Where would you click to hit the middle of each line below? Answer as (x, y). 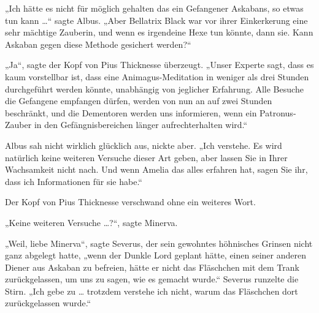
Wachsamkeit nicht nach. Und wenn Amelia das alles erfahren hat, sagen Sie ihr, (156, 169)
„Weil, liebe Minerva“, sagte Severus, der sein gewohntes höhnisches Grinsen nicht (159, 243)
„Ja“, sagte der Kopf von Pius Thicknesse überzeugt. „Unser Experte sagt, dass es (159, 65)
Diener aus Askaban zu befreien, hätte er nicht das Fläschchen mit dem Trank (152, 267)
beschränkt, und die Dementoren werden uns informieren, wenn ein (131, 112)
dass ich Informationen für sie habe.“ (74, 181)
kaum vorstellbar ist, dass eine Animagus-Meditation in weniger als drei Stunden (157, 76)
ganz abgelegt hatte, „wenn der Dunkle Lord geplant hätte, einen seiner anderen (156, 255)
